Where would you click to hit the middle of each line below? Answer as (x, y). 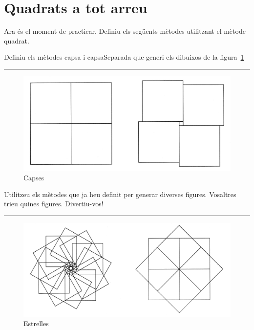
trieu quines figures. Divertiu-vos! (54, 204)
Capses (34, 178)
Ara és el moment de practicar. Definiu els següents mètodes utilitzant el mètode (125, 31)
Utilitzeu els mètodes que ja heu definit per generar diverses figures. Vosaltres (120, 194)
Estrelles (36, 323)
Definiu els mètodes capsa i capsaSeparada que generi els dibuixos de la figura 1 (124, 57)
